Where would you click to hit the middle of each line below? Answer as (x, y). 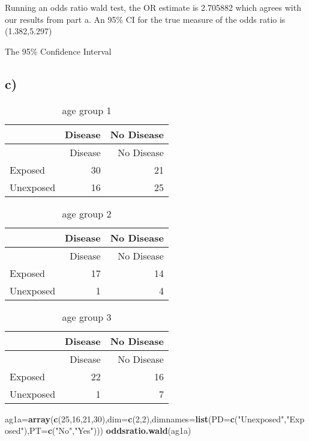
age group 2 (87, 213)
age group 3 (87, 317)
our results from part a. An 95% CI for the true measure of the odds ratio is (145, 19)
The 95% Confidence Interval (58, 51)
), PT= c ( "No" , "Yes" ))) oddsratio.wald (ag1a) (107, 430)
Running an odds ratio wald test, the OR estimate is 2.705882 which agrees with (153, 7)
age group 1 (87, 110)
